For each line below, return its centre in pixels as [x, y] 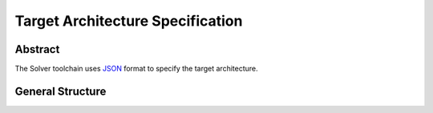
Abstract [37, 49]
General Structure [61, 91]
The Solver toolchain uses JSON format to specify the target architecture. [136, 69]
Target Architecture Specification [129, 21]
